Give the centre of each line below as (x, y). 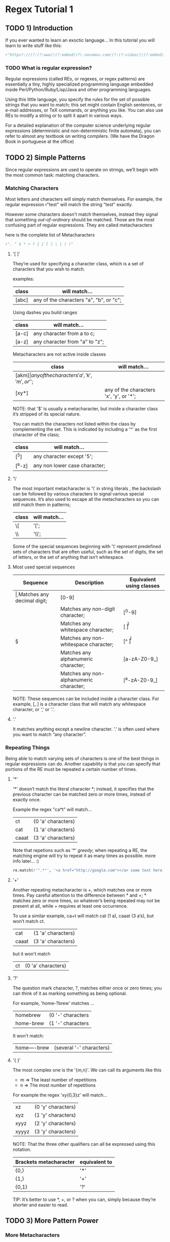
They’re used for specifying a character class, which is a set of (78, 264)
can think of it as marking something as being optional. (70, 993)
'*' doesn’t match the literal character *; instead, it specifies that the (83, 789)
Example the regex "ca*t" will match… (52, 809)
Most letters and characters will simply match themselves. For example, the (84, 199)
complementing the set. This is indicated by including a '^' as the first (85, 430)
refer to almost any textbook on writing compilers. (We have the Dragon (80, 136)
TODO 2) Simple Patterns (46, 157)
